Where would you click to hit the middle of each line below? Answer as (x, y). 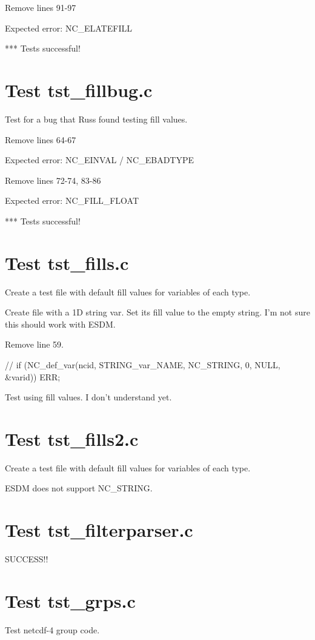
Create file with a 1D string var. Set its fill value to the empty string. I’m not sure (157, 312)
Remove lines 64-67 (41, 139)
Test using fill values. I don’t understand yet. (88, 397)
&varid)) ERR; (33, 376)
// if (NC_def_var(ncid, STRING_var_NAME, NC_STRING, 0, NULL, (143, 364)
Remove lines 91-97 (41, 7)
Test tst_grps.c (70, 600)
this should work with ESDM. (60, 324)
